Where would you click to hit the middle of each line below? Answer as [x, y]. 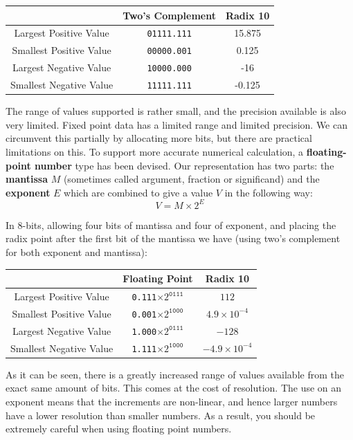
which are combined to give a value [138, 192]
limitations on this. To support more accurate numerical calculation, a [155, 152]
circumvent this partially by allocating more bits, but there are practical [159, 138]
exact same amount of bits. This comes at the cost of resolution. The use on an [174, 388]
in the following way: [269, 192]
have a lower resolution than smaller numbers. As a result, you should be [161, 415]
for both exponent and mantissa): [76, 252]
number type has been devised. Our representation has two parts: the [184, 165]
